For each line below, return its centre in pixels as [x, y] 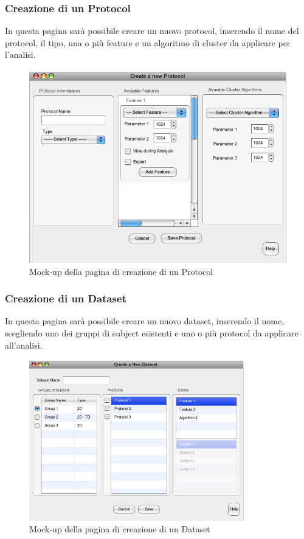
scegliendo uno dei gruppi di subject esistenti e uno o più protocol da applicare [152, 333]
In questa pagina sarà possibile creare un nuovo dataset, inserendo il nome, [145, 321]
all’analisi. [24, 345]
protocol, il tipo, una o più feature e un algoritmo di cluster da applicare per [148, 42]
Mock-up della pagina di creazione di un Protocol [121, 271]
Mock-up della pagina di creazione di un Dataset [120, 529]
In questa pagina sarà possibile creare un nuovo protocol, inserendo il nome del [152, 31]
